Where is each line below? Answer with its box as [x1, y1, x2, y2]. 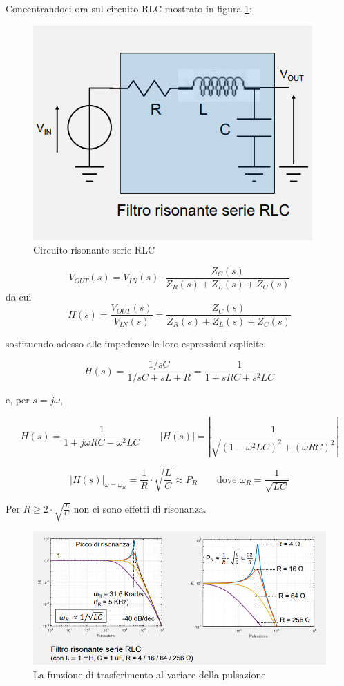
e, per [6, 392, 30, 407]
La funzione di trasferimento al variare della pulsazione [33, 667, 266, 682]
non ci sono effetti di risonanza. [73, 501, 207, 515]
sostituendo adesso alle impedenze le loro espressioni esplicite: [6, 336, 267, 350]
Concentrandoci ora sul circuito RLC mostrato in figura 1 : [6, 1, 252, 15]
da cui [6, 289, 32, 303]
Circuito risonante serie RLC [33, 242, 155, 257]
